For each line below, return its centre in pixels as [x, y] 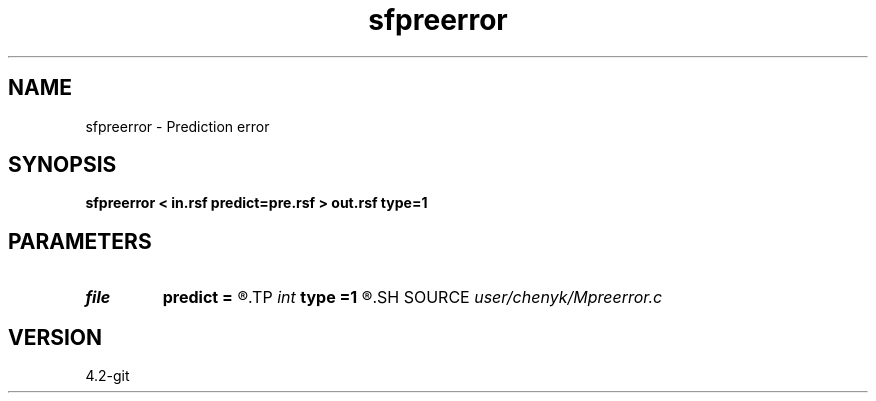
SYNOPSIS [62, 165]
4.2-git [107, 376]
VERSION [55, 337]
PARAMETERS [80, 241]
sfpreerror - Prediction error [177, 126]
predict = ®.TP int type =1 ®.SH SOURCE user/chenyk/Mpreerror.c [412, 297]
